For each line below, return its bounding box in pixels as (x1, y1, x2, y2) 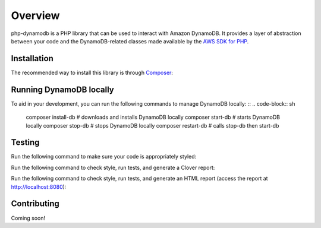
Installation (11, 53, 53, 64)
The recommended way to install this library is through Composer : (11, 69, 174, 76)
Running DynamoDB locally (11, 84, 114, 94)
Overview (11, 9, 60, 22)
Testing (11, 137, 40, 148)
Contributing (11, 199, 59, 209)
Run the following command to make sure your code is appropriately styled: (11, 153, 197, 160)
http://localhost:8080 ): (11, 183, 67, 190)
